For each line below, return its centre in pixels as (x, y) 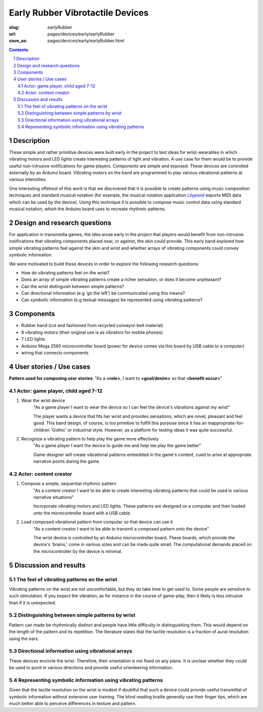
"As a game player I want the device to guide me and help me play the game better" (117, 446)
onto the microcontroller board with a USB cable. (82, 513)
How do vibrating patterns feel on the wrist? (65, 273)
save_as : (18, 41)
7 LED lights (33, 339)
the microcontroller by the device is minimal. (78, 551)
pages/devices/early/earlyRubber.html (86, 41)
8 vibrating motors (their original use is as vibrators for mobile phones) (92, 332)
